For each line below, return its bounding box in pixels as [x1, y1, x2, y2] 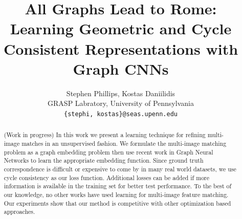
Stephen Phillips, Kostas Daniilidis [66, 87, 175, 98]
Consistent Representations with [3, 38, 238, 59]
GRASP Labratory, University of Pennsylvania [48, 98, 194, 108]
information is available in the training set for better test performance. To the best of [4, 182, 232, 190]
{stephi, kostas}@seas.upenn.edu [64, 110, 178, 118]
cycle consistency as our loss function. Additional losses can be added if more [4, 173, 210, 182]
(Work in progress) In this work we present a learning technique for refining [4, 130, 206, 139]
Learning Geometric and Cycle [10, 18, 232, 39]
